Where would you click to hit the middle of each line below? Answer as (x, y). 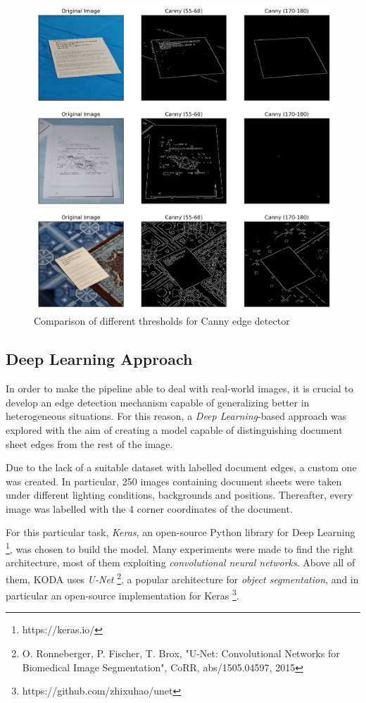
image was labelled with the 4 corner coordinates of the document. (149, 508)
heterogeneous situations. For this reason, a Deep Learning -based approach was (176, 416)
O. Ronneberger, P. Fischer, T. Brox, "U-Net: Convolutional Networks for (181, 653)
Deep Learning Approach (99, 359)
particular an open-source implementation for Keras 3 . (122, 594)
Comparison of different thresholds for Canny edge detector (162, 321)
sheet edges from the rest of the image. (89, 443)
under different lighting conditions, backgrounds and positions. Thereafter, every (179, 495)
